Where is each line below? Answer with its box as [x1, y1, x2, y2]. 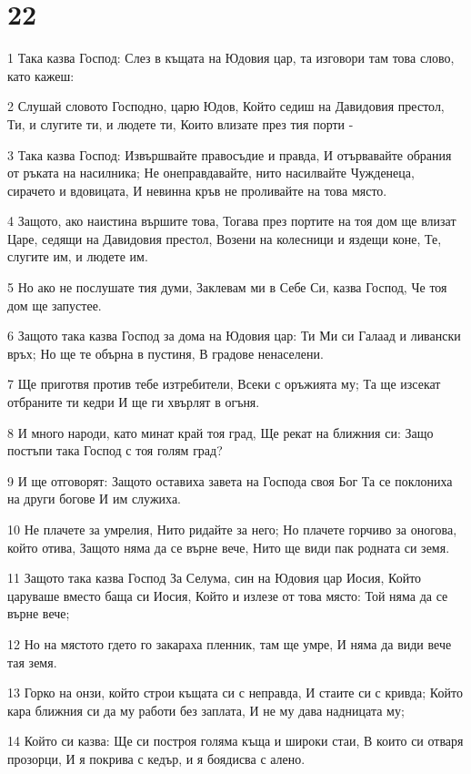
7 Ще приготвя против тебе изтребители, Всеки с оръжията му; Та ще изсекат [7, 374, 441, 393]
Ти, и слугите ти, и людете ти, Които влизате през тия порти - [7, 114, 354, 133]
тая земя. [7, 652, 57, 671]
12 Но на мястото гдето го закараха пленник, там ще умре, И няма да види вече [7, 634, 452, 653]
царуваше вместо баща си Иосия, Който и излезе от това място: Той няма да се [7, 586, 448, 605]
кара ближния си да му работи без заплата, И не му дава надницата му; [7, 700, 405, 719]
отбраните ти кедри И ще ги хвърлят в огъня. [7, 392, 260, 412]
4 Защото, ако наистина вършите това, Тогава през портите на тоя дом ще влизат [7, 211, 456, 230]
